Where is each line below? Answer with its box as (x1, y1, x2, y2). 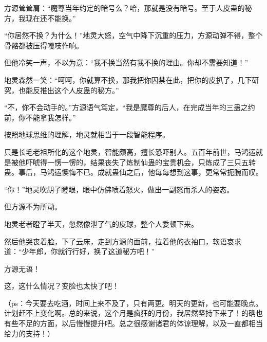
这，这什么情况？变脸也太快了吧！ (4, 280, 119, 291)
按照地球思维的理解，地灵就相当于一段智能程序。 (4, 129, 169, 140)
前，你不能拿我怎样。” (4, 112, 76, 122)
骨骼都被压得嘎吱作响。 (4, 40, 83, 50)
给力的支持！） (4, 328, 54, 338)
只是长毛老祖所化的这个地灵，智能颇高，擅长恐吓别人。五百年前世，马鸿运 (4, 146, 256, 157)
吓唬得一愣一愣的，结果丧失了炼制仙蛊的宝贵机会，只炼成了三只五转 (25, 156, 256, 167)
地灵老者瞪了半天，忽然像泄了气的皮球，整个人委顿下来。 (4, 218, 198, 229)
